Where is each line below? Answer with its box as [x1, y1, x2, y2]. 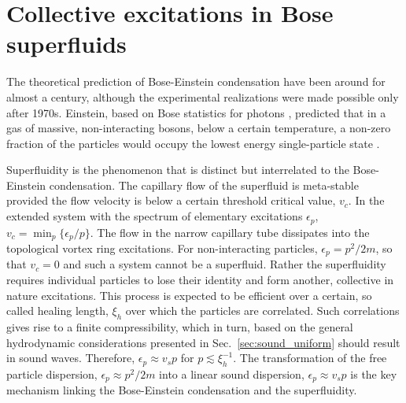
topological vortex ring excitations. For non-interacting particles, [6, 239, 318, 256]
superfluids [6, 28, 127, 60]
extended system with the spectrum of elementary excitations [6, 208, 303, 224]
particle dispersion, [6, 365, 98, 382]
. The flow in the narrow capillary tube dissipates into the [90, 224, 370, 240]
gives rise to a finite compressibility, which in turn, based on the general [6, 319, 353, 335]
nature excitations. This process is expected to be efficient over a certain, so [6, 287, 372, 303]
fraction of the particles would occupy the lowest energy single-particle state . [6, 135, 380, 151]
